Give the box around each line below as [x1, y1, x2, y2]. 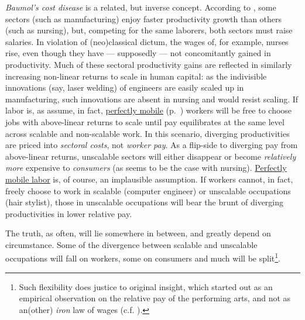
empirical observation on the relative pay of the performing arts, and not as [19, 292, 291, 304]
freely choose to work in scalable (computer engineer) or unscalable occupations [5, 184, 291, 197]
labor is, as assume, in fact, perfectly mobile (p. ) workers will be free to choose [5, 104, 292, 116]
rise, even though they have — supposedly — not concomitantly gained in [5, 47, 271, 59]
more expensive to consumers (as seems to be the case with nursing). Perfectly [5, 161, 287, 174]
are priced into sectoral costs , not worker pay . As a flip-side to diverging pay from [5, 139, 298, 151]
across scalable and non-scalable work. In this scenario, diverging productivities [5, 127, 290, 139]
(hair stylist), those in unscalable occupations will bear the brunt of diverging [5, 196, 284, 208]
